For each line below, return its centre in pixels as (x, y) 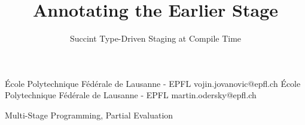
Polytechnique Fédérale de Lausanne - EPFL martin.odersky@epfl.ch (131, 95)
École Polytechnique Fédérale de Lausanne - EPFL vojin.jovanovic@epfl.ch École (153, 83)
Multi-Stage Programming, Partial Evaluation (89, 115)
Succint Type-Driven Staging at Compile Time (155, 38)
